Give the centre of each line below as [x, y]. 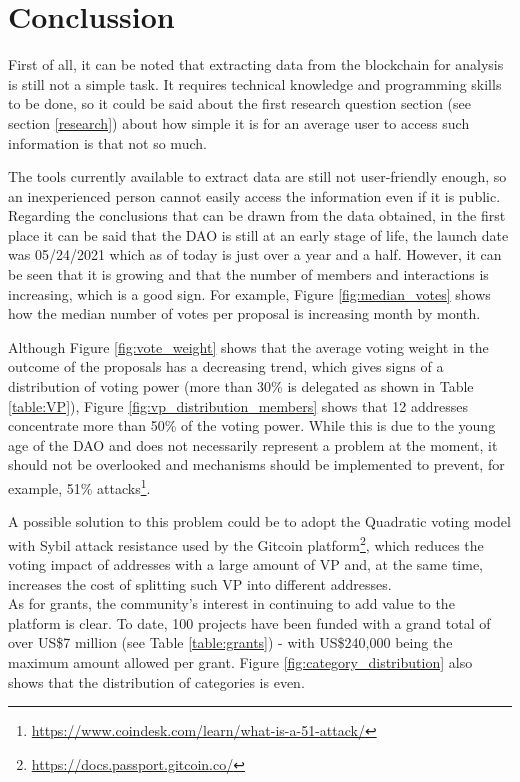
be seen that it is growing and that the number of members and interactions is [248, 274]
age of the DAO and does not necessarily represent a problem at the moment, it [253, 444]
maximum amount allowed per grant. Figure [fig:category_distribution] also [240, 662]
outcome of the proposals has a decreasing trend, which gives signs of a [226, 366]
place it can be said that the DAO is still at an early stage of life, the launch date [258, 234]
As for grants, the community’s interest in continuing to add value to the [231, 603]
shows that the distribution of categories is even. [156, 681]
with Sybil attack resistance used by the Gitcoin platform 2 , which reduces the [246, 543]
